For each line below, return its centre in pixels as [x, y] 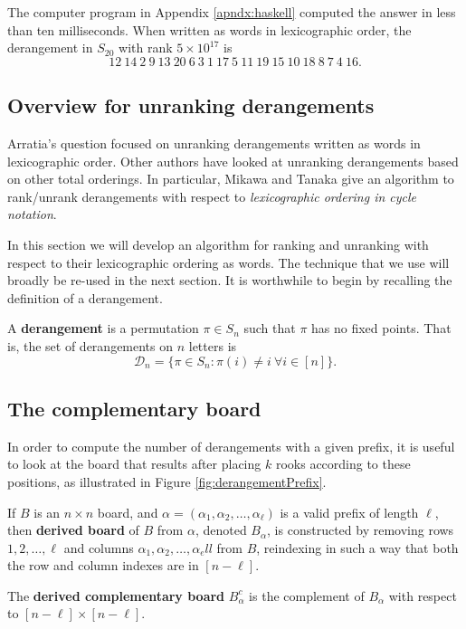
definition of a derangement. [85, 297]
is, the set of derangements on [90, 345]
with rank [146, 48]
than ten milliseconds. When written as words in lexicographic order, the [209, 29]
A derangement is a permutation [103, 328]
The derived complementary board [116, 595]
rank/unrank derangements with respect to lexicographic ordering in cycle [212, 196]
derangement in [50, 48]
